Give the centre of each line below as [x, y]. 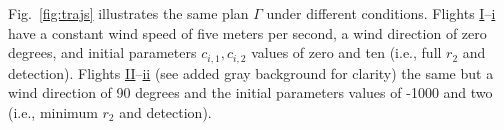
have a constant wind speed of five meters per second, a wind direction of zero [247, 32]
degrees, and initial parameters [102, 52]
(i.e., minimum [53, 111]
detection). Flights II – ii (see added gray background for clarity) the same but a [251, 72]
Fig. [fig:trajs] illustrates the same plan [128, 13]
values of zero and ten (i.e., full [346, 52]
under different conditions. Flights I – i [381, 13]
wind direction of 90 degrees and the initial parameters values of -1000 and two [250, 92]
